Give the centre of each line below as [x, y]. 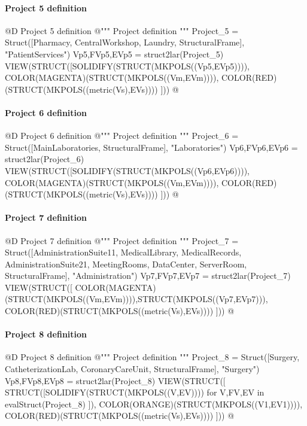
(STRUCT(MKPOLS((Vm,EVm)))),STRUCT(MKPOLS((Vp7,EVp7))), [136, 299]
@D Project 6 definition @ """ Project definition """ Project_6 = [122, 136]
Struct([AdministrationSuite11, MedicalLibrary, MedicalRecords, [123, 252]
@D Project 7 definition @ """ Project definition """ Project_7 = [122, 240]
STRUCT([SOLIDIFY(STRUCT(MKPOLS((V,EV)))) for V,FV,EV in [135, 392]
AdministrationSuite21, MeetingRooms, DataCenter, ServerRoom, [126, 264]
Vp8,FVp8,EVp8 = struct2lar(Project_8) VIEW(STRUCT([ [115, 380]
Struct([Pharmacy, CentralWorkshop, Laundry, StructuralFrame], [125, 42]
